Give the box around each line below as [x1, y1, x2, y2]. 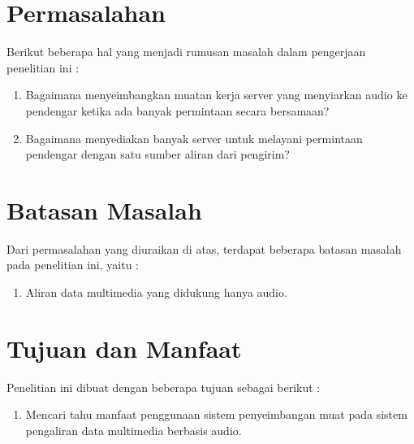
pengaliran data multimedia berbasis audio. [25, 421, 242, 438]
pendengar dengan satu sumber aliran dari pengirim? [25, 146, 290, 163]
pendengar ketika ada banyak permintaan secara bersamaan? [25, 102, 330, 119]
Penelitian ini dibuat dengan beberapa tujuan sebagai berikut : [6, 378, 321, 395]
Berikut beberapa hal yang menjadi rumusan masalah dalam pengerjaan [6, 43, 366, 60]
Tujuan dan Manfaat [6, 331, 242, 364]
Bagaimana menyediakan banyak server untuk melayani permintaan [25, 129, 363, 146]
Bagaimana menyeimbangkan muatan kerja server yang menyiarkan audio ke [25, 86, 408, 103]
